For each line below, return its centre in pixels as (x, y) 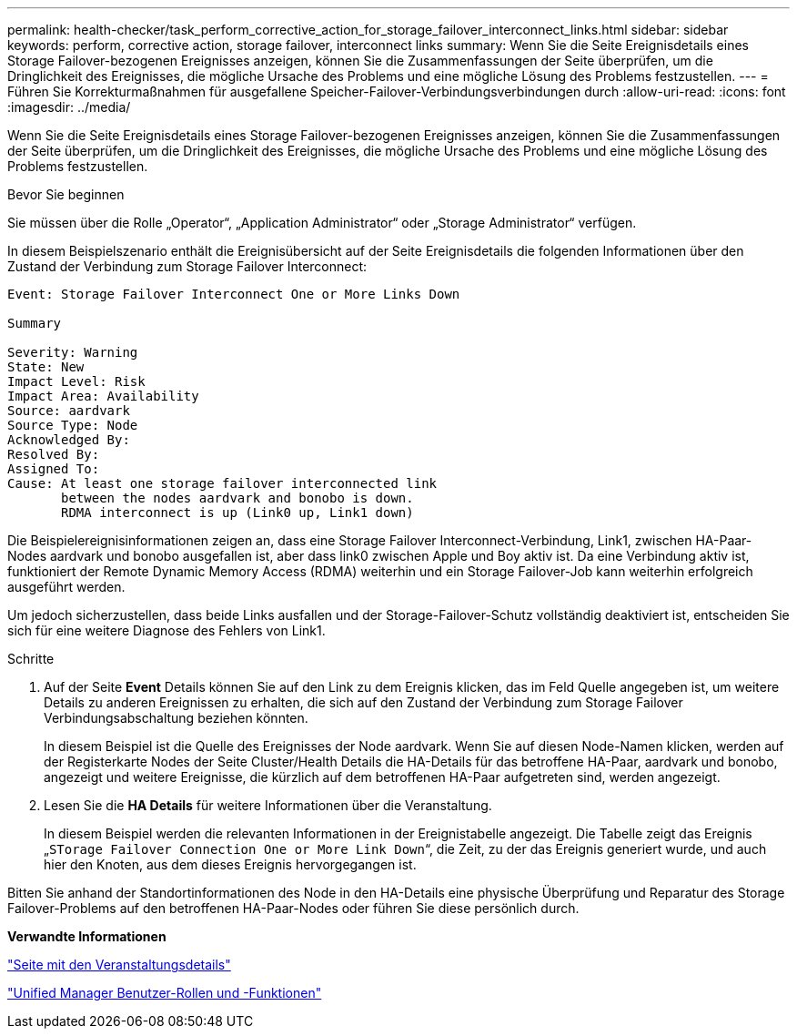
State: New (46, 367)
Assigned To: (54, 469)
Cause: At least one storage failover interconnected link (222, 483)
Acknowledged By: (69, 440)
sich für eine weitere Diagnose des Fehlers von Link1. (166, 630)
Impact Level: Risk (76, 381)
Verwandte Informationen (87, 936)
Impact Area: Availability (103, 396)
